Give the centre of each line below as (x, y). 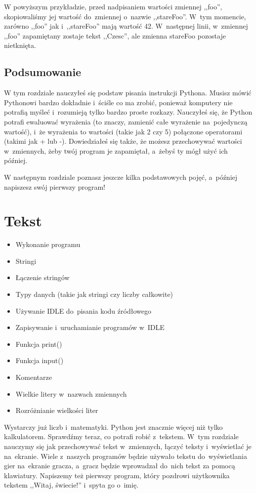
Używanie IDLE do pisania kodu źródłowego (83, 310)
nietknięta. (20, 45)
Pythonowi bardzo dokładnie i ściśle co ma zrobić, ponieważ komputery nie (118, 102)
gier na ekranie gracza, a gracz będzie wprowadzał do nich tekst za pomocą (120, 466)
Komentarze (34, 377)
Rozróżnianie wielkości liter (57, 410)
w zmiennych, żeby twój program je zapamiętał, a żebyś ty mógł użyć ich (116, 150)
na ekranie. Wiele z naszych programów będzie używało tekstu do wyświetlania (126, 456)
